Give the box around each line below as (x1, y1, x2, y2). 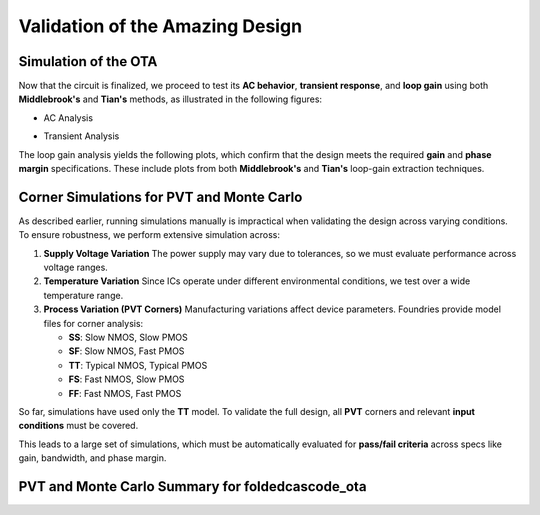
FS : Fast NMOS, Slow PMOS (68, 373, 185, 385)
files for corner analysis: (43, 317, 144, 329)
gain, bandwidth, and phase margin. (18, 452, 167, 464)
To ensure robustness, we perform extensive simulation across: (18, 229, 280, 241)
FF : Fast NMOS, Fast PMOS (68, 387, 182, 399)
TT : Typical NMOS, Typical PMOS (68, 359, 208, 371)
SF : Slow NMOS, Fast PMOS (68, 345, 185, 357)
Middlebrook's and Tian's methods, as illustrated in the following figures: (18, 93, 323, 105)
